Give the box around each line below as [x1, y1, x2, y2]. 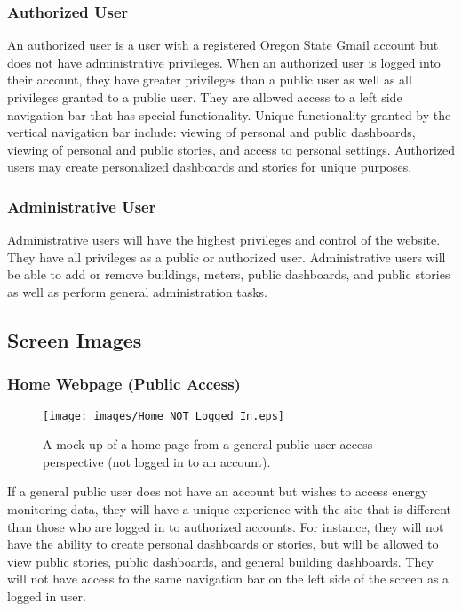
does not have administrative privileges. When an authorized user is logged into [7, 52, 441, 71]
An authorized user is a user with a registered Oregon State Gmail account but [7, 36, 439, 54]
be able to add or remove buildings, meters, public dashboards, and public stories [7, 265, 450, 284]
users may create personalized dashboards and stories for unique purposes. [7, 157, 412, 176]
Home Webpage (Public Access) [7, 373, 241, 395]
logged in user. [7, 586, 86, 605]
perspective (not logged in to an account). [43, 452, 271, 470]
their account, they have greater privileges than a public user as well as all [7, 70, 412, 89]
